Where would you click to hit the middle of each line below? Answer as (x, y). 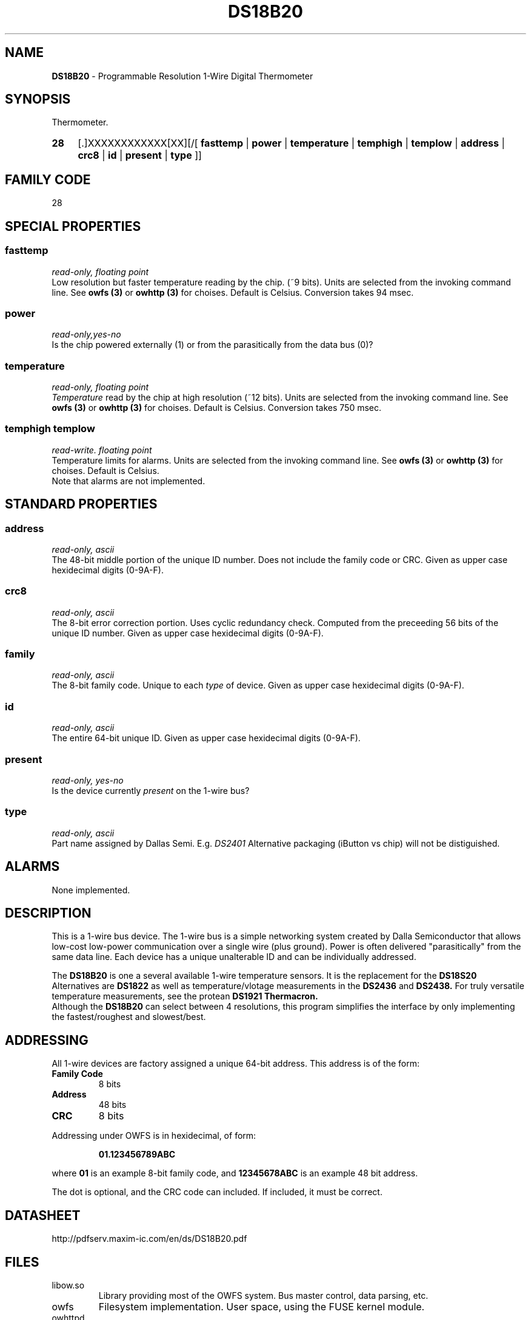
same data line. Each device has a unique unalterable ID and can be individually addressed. (234, 957)
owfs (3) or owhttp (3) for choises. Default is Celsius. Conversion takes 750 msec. (217, 408)
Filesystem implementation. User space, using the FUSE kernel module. (262, 1306)
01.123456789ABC (137, 1155)
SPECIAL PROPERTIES (73, 226)
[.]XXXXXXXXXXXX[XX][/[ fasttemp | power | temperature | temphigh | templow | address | (291, 143)
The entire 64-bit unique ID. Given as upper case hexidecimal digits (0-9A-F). (206, 738)
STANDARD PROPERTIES (81, 504)
